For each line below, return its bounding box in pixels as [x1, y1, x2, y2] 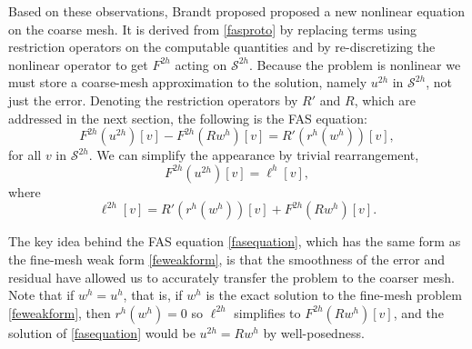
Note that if [8, 285, 75, 304]
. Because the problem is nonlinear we [248, 55, 461, 74]
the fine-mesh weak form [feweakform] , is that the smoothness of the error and [8, 249, 446, 268]
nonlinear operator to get [8, 55, 148, 74]
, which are [354, 90, 416, 109]
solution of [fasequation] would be [8, 323, 196, 342]
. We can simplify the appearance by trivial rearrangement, [88, 145, 419, 165]
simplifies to [234, 303, 301, 322]
